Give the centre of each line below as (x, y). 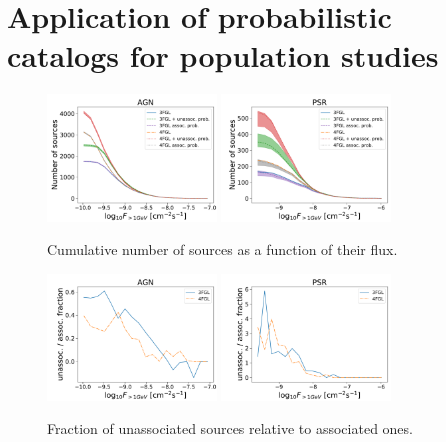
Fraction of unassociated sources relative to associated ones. (230, 428)
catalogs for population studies (223, 55)
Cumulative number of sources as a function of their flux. (222, 249)
